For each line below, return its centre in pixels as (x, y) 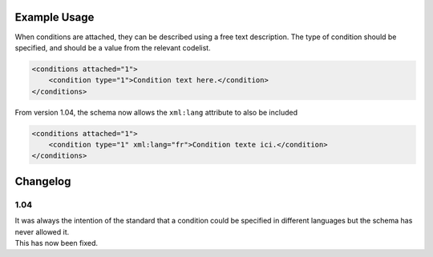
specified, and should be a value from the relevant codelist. (113, 47)
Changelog (43, 181)
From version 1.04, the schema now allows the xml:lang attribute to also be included (156, 112)
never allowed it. (42, 231)
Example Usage (55, 17)
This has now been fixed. (57, 243)
